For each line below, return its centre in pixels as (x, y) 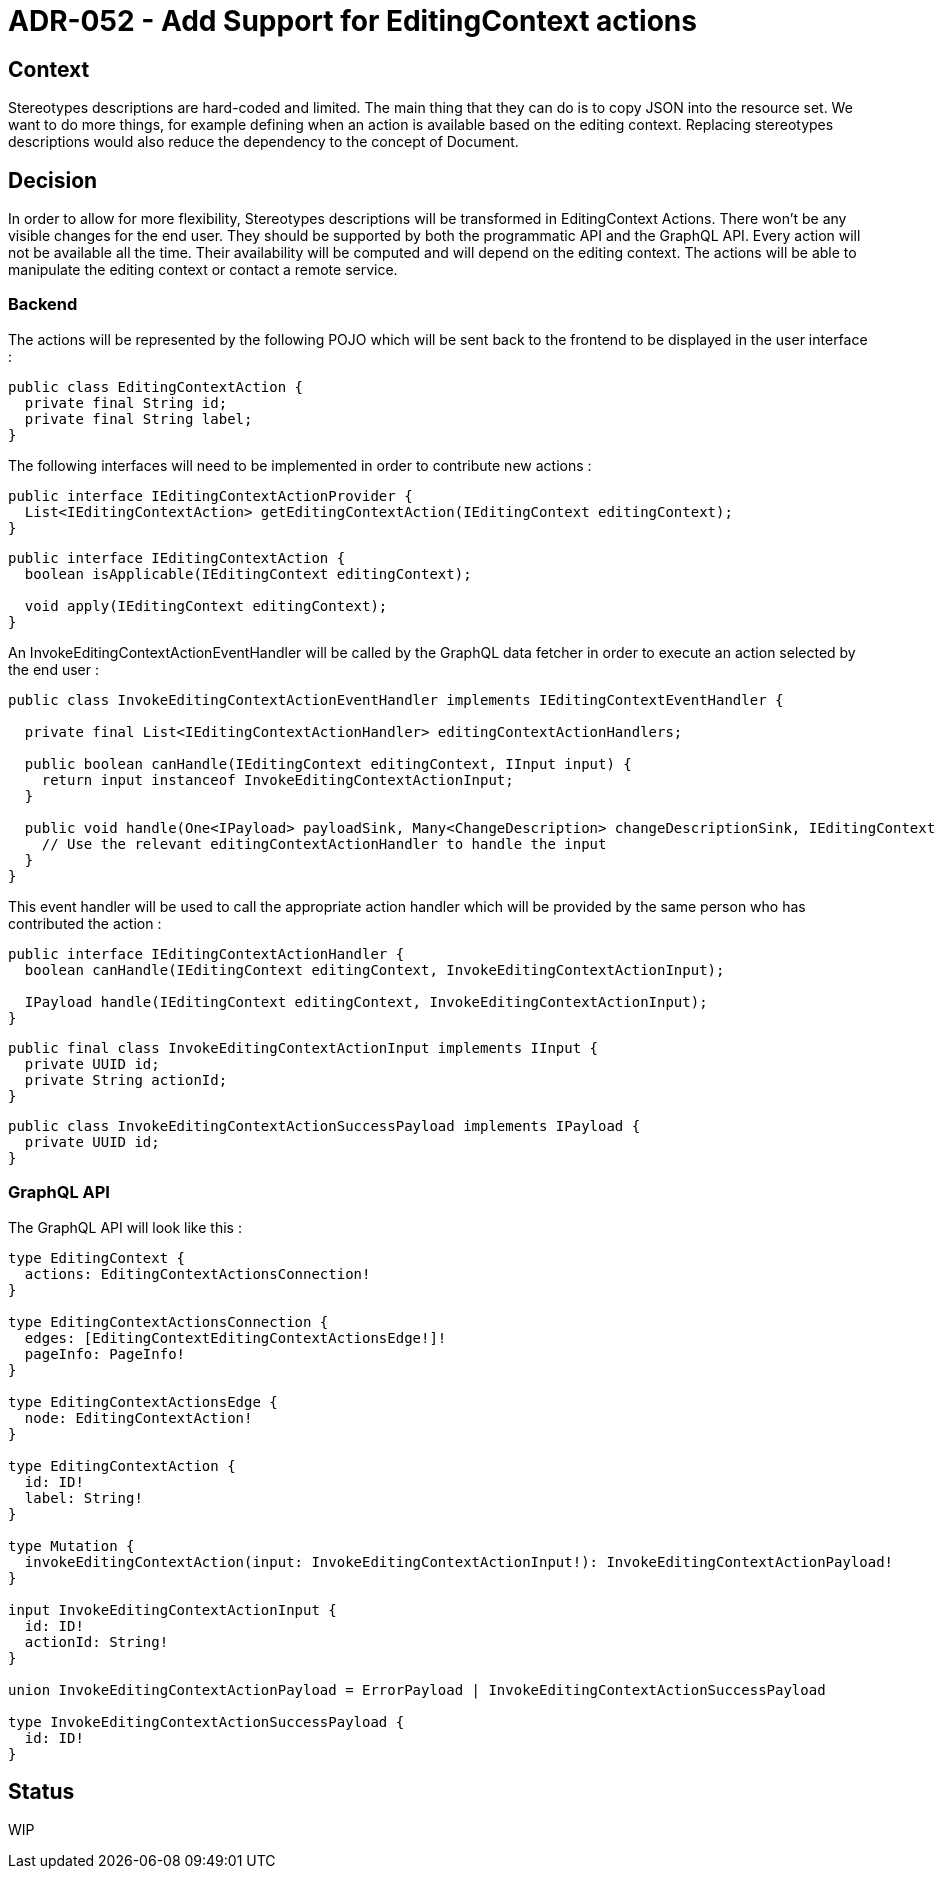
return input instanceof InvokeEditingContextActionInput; (277, 779)
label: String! (83, 1497)
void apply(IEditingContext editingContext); (206, 605)
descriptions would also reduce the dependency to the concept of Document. (263, 142)
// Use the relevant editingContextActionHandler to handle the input (324, 843)
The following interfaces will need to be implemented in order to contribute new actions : (300, 465)
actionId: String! (96, 1641)
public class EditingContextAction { (156, 386)
